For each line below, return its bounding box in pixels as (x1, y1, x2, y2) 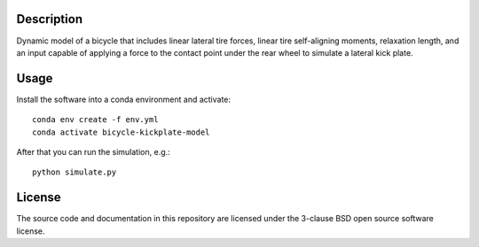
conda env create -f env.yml (32, 115, 159, 125)
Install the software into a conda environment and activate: (16, 94, 231, 104)
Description (16, 12, 83, 27)
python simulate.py (32, 167, 117, 177)
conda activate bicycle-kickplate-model (32, 127, 210, 137)
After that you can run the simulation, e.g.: (16, 146, 170, 157)
